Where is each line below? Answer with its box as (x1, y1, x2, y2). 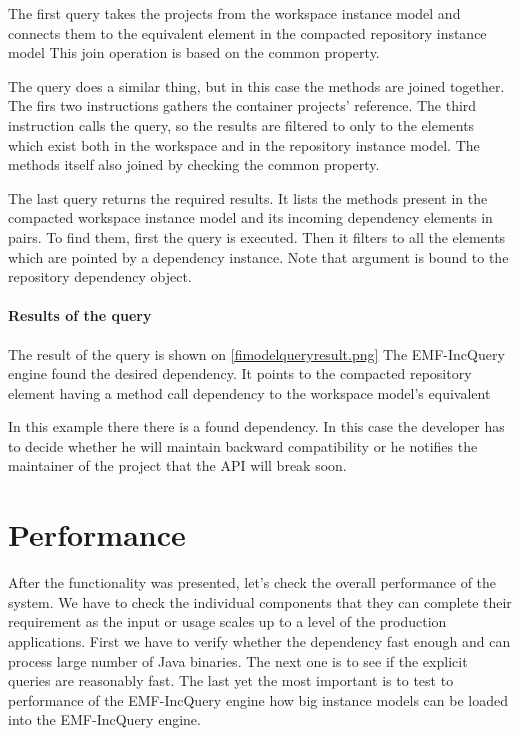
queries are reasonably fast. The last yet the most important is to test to (8, 670, 454, 691)
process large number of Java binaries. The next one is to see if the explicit (8, 650, 468, 671)
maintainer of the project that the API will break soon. (8, 455, 347, 476)
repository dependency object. (8, 266, 192, 287)
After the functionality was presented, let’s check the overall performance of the (8, 572, 497, 593)
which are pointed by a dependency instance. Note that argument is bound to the (8, 246, 509, 267)
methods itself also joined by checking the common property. (8, 154, 380, 175)
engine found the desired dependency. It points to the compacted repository (8, 363, 472, 384)
